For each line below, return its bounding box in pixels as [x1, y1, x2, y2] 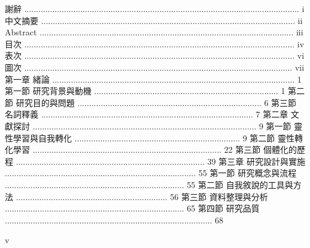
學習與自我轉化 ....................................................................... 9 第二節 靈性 [13, 131, 294, 144]
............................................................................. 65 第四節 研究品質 [5, 202, 260, 214]
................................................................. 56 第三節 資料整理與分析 [16, 190, 268, 202]
